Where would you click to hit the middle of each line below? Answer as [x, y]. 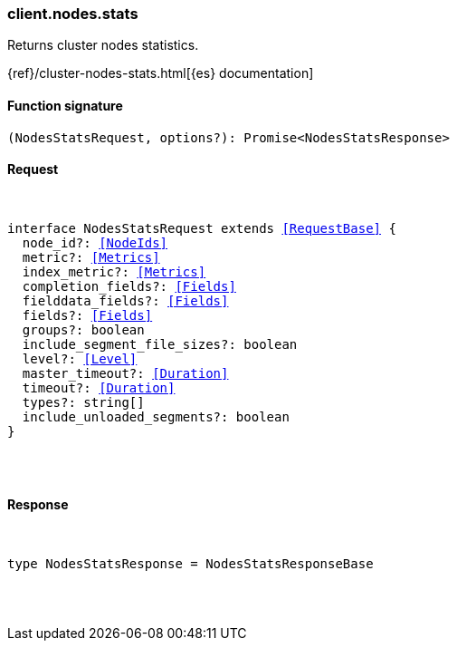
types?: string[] [83, 402]
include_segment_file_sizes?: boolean [160, 344]
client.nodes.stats [73, 14]
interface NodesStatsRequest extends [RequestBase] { [202, 228]
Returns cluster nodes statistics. [103, 45]
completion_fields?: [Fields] [129, 286]
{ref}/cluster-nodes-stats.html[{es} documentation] [161, 73]
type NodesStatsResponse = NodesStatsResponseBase [190, 564]
